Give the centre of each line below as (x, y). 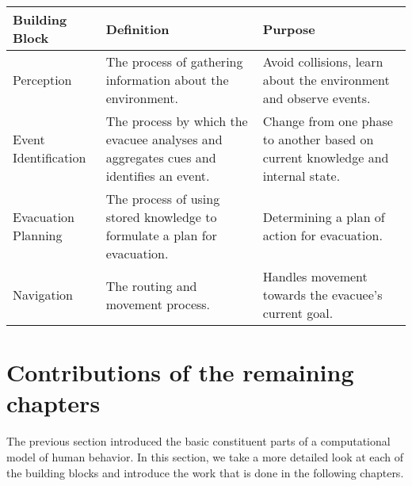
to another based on (318, 139)
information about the (167, 80)
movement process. (158, 304)
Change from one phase (328, 121)
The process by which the (177, 121)
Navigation (43, 295)
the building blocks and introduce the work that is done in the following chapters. (205, 472)
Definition (137, 29)
